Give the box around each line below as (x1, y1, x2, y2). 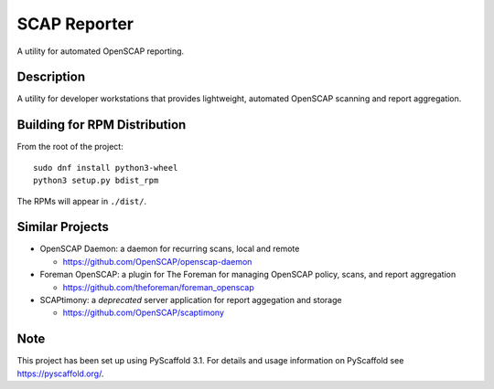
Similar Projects (16, 219, 110, 235)
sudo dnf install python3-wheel (33, 163, 178, 173)
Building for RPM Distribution (16, 117, 187, 132)
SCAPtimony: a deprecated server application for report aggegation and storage (39, 295, 342, 305)
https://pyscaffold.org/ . (16, 368, 104, 379)
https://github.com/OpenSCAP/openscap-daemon (62, 256, 252, 267)
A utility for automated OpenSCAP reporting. (16, 46, 185, 57)
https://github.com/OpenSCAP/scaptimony (62, 307, 224, 319)
